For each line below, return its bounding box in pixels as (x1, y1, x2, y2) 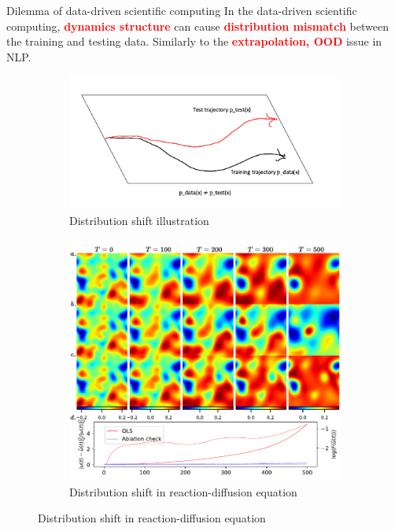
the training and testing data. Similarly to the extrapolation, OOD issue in (6, 33, 382, 50)
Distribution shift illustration (69, 212, 209, 229)
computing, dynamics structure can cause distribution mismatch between (6, 17, 389, 34)
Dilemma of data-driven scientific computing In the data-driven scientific (6, 2, 357, 18)
